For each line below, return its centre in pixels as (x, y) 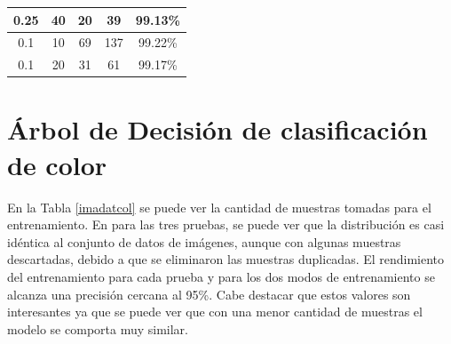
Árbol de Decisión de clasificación (218, 129)
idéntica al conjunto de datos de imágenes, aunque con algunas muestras (204, 241)
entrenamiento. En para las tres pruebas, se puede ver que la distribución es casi (226, 224)
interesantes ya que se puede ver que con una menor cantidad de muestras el (215, 312)
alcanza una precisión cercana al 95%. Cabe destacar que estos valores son (209, 294)
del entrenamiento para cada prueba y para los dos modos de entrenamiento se (221, 276)
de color (57, 164)
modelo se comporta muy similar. (98, 328)
